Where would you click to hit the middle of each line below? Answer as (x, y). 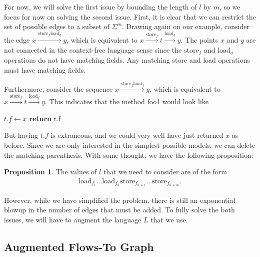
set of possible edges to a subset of (57, 26)
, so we (230, 7)
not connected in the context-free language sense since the (93, 49)
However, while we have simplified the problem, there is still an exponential (120, 200)
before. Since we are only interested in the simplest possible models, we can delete (130, 145)
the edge (17, 39)
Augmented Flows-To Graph (79, 246)
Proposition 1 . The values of (50, 172)
